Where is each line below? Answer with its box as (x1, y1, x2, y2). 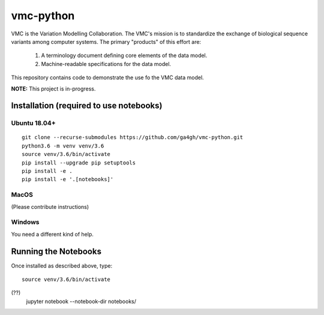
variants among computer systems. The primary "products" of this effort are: (11, 38, 201, 45)
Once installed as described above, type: (11, 262, 113, 269)
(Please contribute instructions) (11, 203, 89, 210)
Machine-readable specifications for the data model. (41, 60, 171, 67)
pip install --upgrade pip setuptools (22, 159, 136, 166)
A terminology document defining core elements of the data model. (41, 52, 208, 59)
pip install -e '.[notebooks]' (22, 176, 114, 183)
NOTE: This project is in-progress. (11, 85, 96, 92)
